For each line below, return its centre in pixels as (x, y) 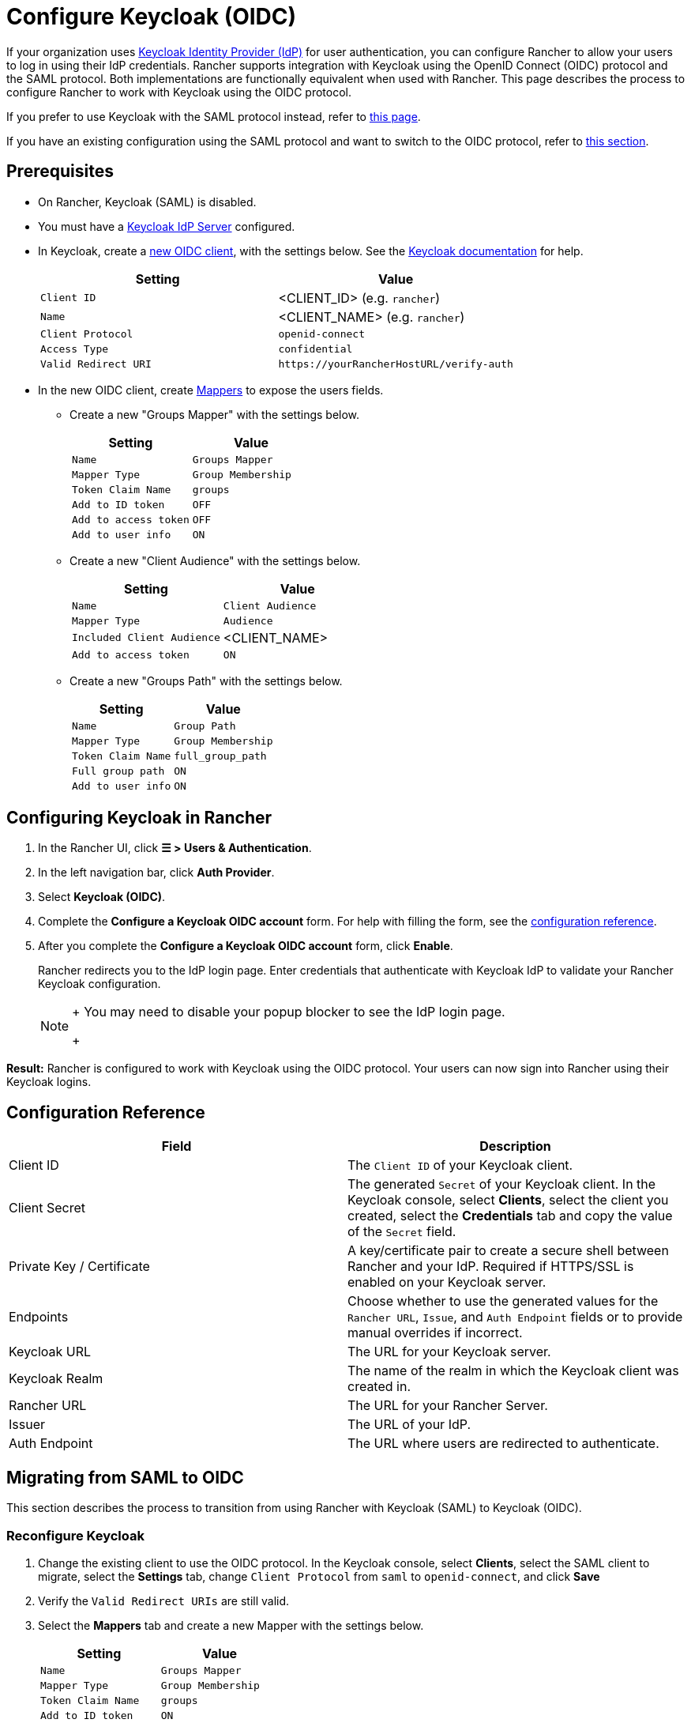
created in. (379, 1387)
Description (515, 1146)
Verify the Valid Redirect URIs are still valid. (164, 1600)
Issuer (27, 1425)
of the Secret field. (402, 1232)
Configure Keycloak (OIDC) (152, 17)
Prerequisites (60, 172)
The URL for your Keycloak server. (449, 1352)
